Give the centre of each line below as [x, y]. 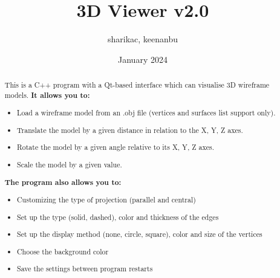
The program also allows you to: [63, 182]
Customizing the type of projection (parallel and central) [106, 200]
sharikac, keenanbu [143, 39]
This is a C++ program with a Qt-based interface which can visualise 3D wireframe [137, 85]
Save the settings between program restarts [85, 269]
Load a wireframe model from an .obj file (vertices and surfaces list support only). [146, 113]
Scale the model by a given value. [70, 164]
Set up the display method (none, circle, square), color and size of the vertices [140, 234]
